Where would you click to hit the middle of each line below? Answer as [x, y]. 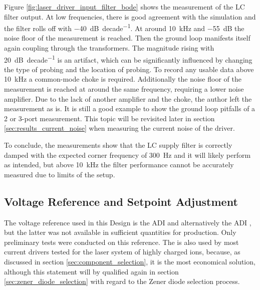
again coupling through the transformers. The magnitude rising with [109, 48]
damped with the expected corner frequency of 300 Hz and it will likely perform [127, 155]
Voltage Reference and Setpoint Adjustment [121, 201]
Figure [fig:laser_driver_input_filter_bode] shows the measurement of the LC [124, 7]
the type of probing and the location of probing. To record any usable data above [129, 69]
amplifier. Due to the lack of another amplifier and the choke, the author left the [128, 98]
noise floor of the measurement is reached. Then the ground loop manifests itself [127, 38]
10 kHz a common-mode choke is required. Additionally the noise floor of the [123, 79]
